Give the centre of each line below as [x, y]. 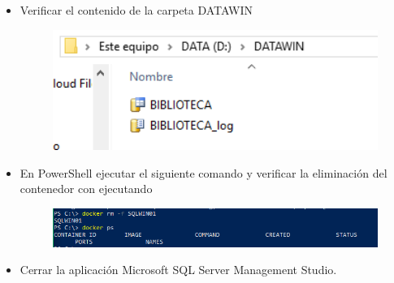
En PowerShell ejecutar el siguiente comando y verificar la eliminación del [203, 172]
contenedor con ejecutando [86, 189]
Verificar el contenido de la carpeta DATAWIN [136, 10]
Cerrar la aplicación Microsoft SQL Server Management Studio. [178, 270]
